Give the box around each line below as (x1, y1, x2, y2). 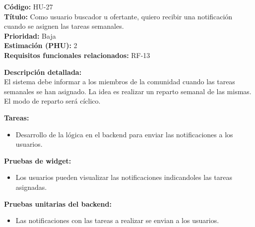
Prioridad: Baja (4, 30, 56, 41)
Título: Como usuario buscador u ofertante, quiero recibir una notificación (4, 11, 233, 21)
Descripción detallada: (4, 66, 82, 77)
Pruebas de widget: (4, 155, 71, 166)
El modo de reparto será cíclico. (4, 96, 101, 106)
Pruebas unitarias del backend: (4, 198, 112, 209)
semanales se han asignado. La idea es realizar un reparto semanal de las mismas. (4, 86, 252, 96)
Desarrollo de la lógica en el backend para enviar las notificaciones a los (15, 129, 233, 139)
